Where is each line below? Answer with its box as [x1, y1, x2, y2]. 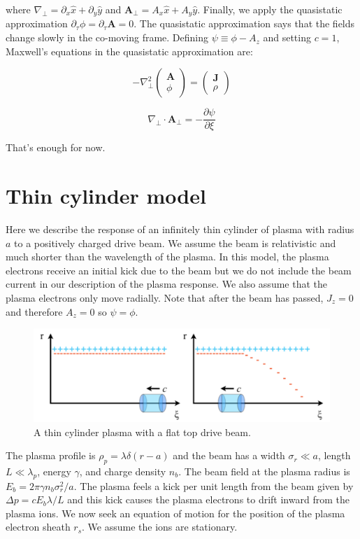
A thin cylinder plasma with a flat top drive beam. [34, 424, 251, 439]
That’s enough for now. [6, 140, 106, 155]
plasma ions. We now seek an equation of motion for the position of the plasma [6, 505, 345, 520]
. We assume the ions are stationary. [82, 519, 238, 534]
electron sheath [6, 519, 71, 534]
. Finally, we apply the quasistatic [197, 2, 343, 16]
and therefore [6, 304, 63, 318]
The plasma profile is [6, 448, 96, 463]
